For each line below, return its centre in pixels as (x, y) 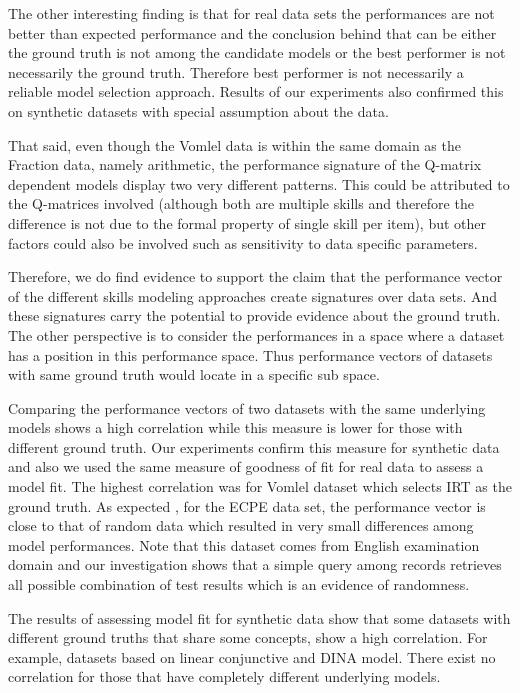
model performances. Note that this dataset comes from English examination (244, 544)
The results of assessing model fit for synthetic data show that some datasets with (259, 617)
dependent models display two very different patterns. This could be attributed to (259, 183)
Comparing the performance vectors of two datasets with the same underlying (247, 407)
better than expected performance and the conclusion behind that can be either (252, 32)
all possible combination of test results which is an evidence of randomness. (239, 584)
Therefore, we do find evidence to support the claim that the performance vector (255, 276)
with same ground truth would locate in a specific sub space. (194, 374)
